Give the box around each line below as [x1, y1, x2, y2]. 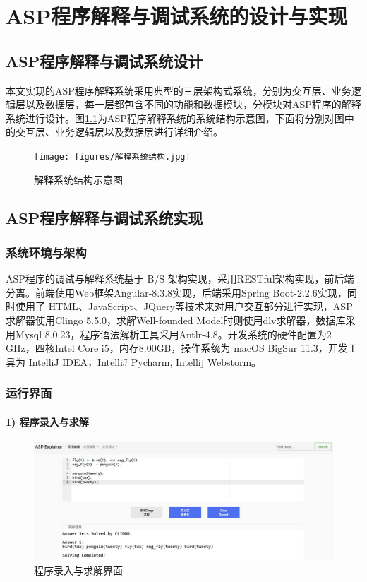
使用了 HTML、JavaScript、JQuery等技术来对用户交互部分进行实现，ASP [15, 299, 353, 314]
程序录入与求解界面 [34, 563, 123, 578]
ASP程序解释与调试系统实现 [6, 206, 203, 228]
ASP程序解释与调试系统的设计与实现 [6, 1, 348, 30]
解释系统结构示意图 [34, 172, 123, 186]
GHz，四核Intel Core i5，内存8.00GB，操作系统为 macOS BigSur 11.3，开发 [6, 340, 348, 355]
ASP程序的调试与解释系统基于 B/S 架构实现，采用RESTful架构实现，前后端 [6, 271, 354, 286]
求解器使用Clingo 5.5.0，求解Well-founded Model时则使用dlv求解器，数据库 [6, 312, 346, 327]
